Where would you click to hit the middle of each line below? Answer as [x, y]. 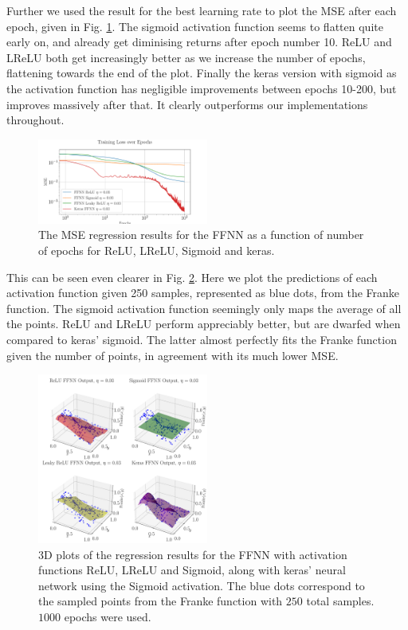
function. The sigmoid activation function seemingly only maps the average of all [204, 308]
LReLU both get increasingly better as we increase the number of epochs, [186, 57]
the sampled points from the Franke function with [161, 601]
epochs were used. [108, 617]
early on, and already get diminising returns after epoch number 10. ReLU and [199, 42]
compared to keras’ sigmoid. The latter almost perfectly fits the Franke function [202, 339]
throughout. [35, 120]
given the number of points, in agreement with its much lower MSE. [173, 355]
